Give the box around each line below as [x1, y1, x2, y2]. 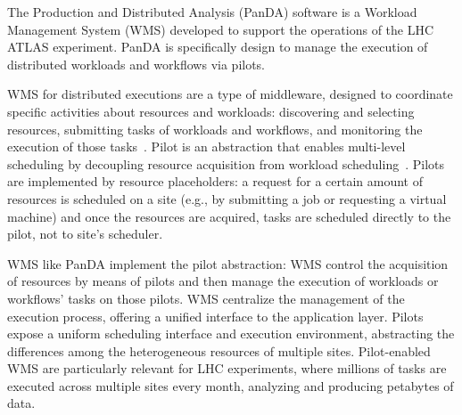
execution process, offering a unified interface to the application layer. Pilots [7, 306, 424, 325]
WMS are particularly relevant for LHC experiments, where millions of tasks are [7, 359, 447, 378]
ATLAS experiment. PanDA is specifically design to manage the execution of [7, 37, 428, 56]
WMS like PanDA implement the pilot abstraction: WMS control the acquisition [7, 254, 449, 273]
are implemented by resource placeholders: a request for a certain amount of [7, 172, 423, 191]
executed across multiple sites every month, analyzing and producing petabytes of [7, 376, 454, 395]
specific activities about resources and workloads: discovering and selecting [7, 102, 415, 120]
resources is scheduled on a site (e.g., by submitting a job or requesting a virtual [7, 189, 447, 207]
